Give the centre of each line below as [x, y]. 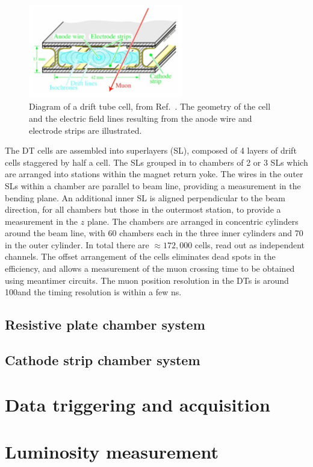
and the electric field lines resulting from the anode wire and [141, 118]
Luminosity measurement [112, 451]
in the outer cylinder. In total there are [77, 244]
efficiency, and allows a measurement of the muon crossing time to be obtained [150, 268]
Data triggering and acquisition [138, 404]
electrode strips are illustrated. [85, 130]
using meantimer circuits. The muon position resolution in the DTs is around [147, 280]
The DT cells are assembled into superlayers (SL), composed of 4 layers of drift [151, 150]
